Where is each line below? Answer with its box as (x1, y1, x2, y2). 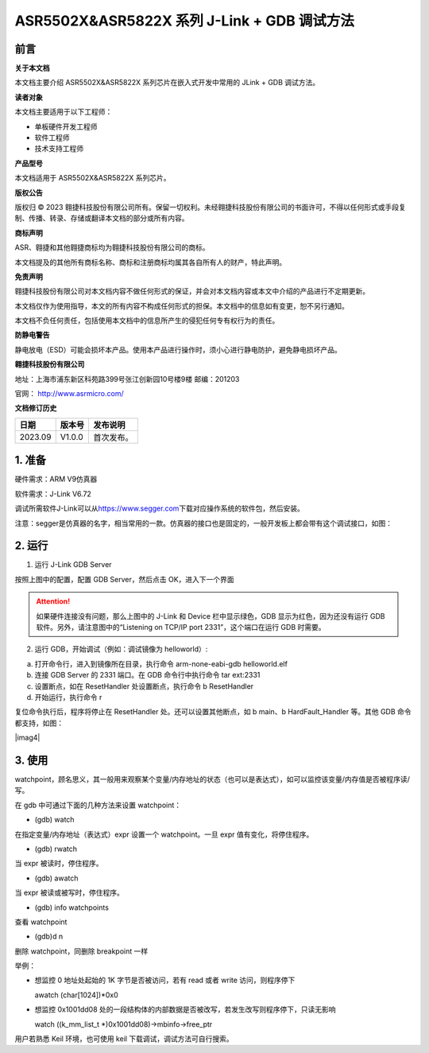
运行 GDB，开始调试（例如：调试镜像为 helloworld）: (34, 644, 208, 654)
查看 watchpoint (14, 917, 68, 927)
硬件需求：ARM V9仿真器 (14, 474, 98, 484)
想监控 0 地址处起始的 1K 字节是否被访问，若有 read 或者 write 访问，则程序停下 (34, 975, 296, 985)
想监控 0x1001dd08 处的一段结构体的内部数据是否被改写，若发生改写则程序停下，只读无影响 (34, 1004, 337, 1014)
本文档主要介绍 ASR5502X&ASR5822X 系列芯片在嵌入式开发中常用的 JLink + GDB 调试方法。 (14, 78, 320, 87)
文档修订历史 (14, 403, 57, 413)
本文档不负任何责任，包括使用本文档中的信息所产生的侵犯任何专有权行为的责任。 (14, 316, 280, 325)
